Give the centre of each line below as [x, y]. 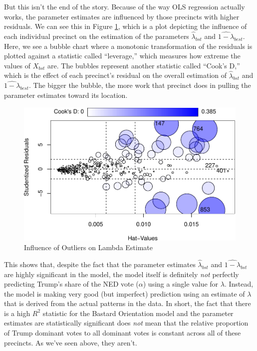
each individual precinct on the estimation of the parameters [97, 36]
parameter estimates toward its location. [66, 95]
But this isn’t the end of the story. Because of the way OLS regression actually [125, 6]
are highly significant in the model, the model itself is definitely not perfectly [122, 274]
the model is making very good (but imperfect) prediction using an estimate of [125, 293]
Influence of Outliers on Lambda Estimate [89, 247]
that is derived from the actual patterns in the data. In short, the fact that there [128, 303]
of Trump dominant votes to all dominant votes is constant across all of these [123, 333]
